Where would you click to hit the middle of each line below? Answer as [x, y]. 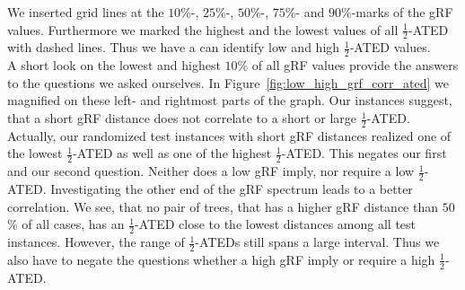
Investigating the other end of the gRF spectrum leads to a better [232, 189]
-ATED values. [390, 47]
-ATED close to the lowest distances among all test [276, 224]
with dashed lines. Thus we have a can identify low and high [174, 47]
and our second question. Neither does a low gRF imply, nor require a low [211, 171]
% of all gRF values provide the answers [348, 65]
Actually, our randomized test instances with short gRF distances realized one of [229, 135]
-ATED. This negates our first [364, 153]
